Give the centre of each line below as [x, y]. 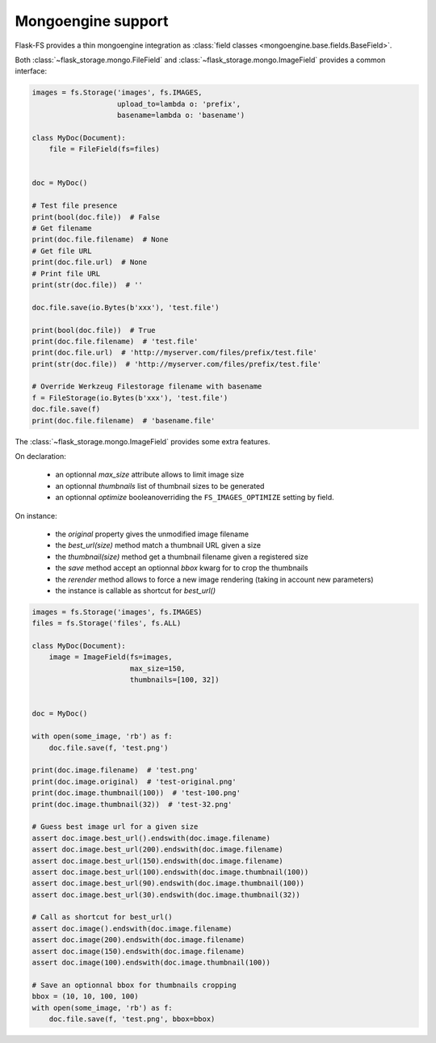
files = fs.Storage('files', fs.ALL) [107, 623]
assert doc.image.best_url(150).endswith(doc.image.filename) [157, 861]
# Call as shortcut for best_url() [102, 917]
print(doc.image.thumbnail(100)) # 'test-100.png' [136, 793]
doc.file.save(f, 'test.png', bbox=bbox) [132, 1019]
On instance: [36, 515]
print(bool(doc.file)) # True [94, 330]
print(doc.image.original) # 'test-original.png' [134, 781]
